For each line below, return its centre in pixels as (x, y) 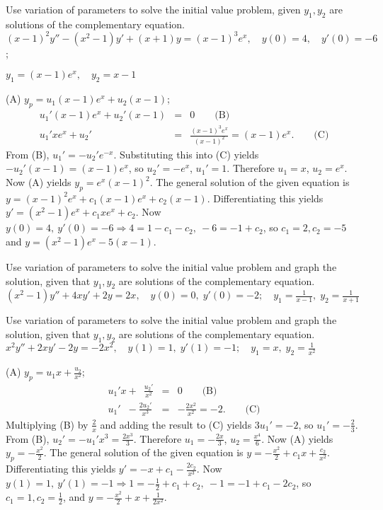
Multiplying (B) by (47, 424)
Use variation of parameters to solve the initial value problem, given (153, 9)
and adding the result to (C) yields (176, 424)
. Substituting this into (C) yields (186, 154)
